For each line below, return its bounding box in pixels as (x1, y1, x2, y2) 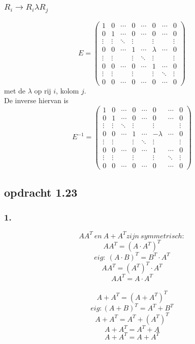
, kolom (56, 85, 79, 96)
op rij (34, 85, 51, 96)
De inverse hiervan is (4, 95, 69, 106)
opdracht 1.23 (4, 184, 78, 200)
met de (4, 85, 25, 96)
